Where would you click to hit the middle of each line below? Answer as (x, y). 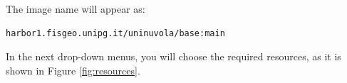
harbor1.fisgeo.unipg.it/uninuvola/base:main (115, 33)
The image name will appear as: (76, 9)
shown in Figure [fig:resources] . (73, 70)
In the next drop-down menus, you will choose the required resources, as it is (173, 56)
